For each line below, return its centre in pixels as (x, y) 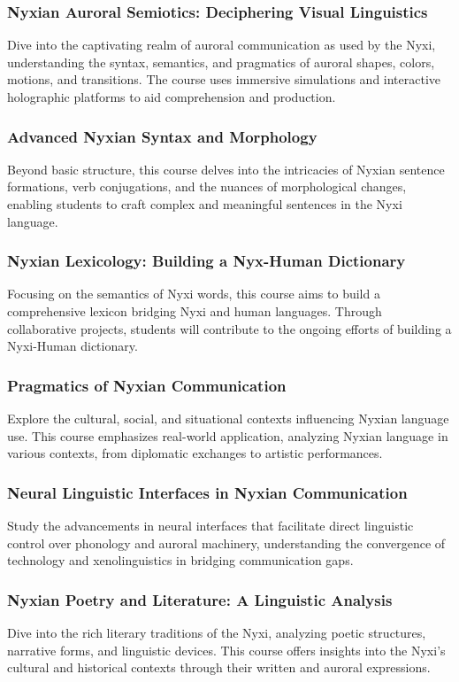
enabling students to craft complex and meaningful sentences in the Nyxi (205, 204)
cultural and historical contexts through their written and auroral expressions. (219, 667)
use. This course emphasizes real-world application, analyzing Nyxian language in (228, 435)
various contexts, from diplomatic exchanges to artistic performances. (195, 453)
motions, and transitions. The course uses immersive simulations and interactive (224, 79)
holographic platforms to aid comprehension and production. (172, 97)
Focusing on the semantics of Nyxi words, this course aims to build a (194, 294)
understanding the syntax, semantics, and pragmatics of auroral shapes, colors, (221, 62)
